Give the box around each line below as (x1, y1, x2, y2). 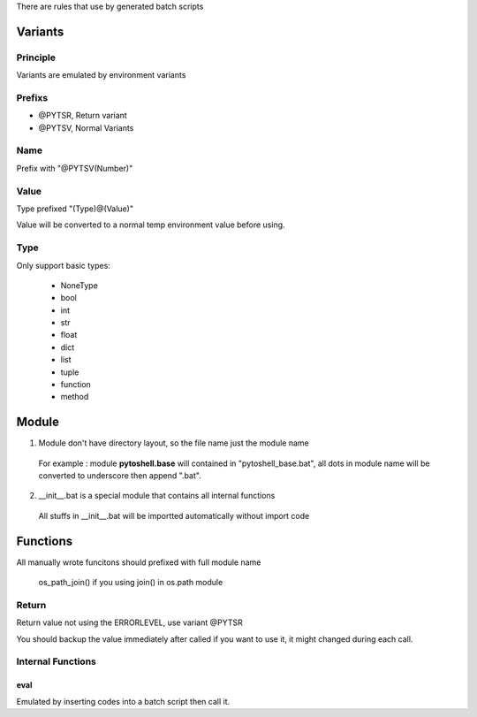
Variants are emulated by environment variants (16, 70, 186, 80)
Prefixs (16, 91, 49, 103)
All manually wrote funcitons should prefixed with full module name (16, 557, 261, 568)
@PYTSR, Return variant (38, 111, 127, 121)
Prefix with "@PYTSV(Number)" (16, 163, 133, 173)
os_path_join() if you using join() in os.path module (38, 577, 223, 588)
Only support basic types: (16, 260, 110, 271)
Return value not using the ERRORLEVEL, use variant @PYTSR (16, 617, 243, 628)
